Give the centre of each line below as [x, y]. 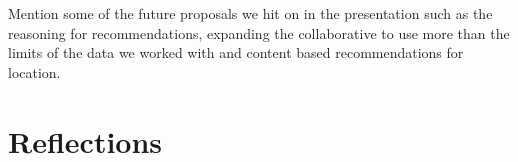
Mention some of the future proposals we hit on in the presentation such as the [250, 13]
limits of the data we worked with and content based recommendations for [236, 52]
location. [34, 71]
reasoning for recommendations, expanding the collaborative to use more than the [259, 32]
